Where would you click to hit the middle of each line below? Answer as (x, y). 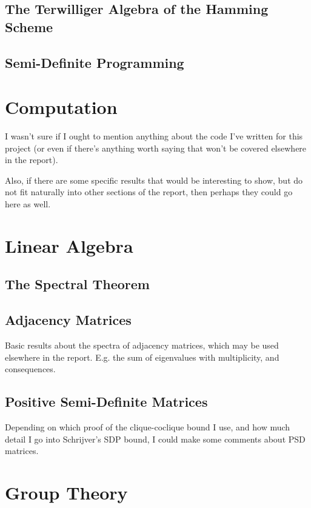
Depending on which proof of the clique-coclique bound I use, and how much (148, 426)
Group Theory (66, 492)
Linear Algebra (69, 245)
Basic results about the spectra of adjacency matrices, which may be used (142, 345)
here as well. (28, 204)
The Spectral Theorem (77, 284)
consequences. (30, 369)
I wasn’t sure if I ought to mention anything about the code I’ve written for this (154, 136)
